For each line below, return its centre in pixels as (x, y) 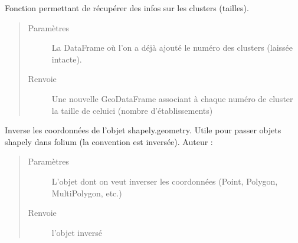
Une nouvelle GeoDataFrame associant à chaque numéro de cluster (172, 98)
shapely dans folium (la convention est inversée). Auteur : (109, 141)
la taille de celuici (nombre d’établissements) (132, 110)
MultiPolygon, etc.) (87, 193)
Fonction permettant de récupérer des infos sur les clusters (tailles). (127, 8)
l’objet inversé (77, 232)
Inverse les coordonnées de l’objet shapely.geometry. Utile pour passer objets (143, 130)
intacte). (67, 59)
